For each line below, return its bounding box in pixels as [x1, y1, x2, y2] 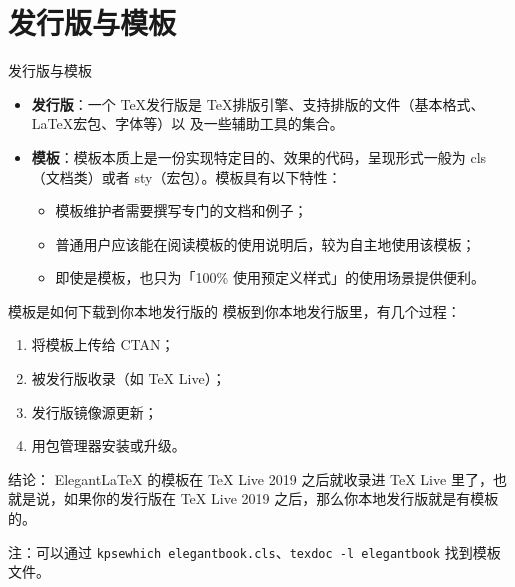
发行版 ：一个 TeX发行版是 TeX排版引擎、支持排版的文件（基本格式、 [31, 93, 485, 114]
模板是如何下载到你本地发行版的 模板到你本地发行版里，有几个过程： [8, 300, 461, 321]
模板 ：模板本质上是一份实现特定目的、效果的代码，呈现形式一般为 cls [31, 146, 487, 167]
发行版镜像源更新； [31, 401, 158, 422]
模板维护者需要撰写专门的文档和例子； [55, 200, 308, 221]
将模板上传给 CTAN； [31, 334, 175, 355]
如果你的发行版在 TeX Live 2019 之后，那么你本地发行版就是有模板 [63, 488, 499, 509]
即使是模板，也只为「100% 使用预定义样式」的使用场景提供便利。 [55, 267, 485, 288]
